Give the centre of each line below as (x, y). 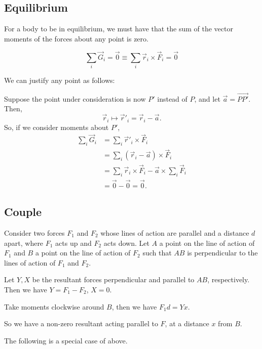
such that (157, 253)
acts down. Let (126, 243)
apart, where (24, 243)
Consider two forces (34, 233)
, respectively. (229, 279)
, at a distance (187, 323)
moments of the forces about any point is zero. (76, 38)
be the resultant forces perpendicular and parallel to (113, 279)
